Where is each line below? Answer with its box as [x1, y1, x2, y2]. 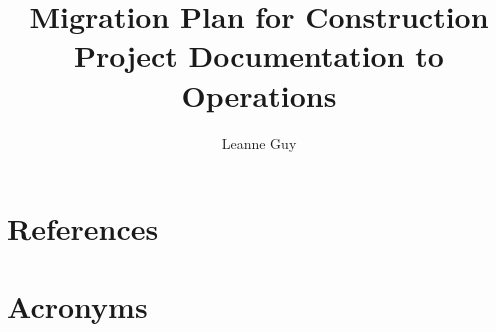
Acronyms [7, 286, 148, 327]
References [7, 208, 159, 249]
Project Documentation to [74, 35, 444, 76]
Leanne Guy [221, 132, 297, 153]
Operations [181, 74, 337, 115]
